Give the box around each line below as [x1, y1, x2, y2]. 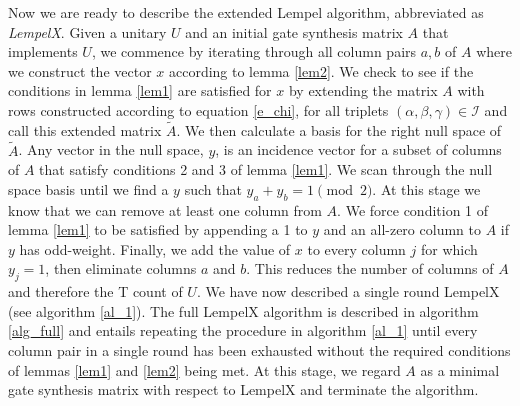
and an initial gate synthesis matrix [185, 21, 403, 42]
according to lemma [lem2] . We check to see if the [168, 60, 474, 81]
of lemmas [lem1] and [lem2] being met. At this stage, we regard [8, 359, 401, 380]
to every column [307, 238, 406, 259]
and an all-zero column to [323, 219, 481, 240]
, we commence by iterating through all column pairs [91, 41, 417, 62]
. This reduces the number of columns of [246, 258, 494, 279]
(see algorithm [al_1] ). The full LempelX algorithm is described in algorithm [8, 300, 479, 321]
